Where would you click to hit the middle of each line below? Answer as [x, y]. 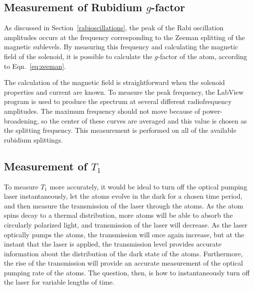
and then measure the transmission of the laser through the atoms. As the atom [124, 205]
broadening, [21, 120]
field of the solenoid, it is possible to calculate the [78, 56]
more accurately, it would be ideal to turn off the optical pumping [148, 186]
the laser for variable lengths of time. [59, 282]
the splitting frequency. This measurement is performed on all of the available [120, 130]
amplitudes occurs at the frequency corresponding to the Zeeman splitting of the [125, 37]
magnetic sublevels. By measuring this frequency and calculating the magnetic [121, 47]
